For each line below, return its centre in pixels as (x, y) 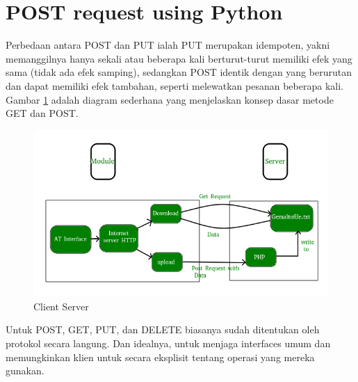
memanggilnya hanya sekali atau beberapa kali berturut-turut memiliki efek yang (179, 58)
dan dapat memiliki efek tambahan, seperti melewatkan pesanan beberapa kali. (174, 85)
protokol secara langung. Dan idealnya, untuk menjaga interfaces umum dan (168, 343)
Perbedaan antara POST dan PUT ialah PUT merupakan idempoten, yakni (168, 45)
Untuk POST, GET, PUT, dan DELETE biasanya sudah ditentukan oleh (163, 329)
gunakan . (25, 371)
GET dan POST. (42, 113)
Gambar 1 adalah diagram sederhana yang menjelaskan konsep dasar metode (170, 99)
